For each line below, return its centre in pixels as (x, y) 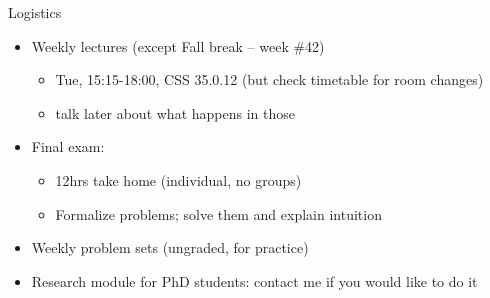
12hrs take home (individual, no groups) (178, 179)
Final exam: (68, 146)
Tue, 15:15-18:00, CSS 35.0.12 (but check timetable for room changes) (269, 79)
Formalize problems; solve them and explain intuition (218, 213)
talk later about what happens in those (175, 112)
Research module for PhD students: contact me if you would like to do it (254, 280)
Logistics (35, 12)
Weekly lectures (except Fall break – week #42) (178, 45)
